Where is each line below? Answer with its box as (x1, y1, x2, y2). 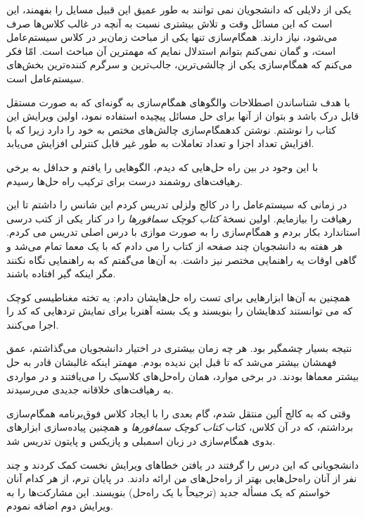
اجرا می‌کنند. (6, 317, 59, 331)
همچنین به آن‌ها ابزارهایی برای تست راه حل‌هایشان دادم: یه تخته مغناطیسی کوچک (6, 289, 350, 304)
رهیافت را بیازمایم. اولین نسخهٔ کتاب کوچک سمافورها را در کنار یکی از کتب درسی (6, 210, 352, 225)
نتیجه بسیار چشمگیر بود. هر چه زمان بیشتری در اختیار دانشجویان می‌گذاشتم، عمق (6, 341, 352, 355)
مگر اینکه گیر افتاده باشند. (6, 266, 116, 281)
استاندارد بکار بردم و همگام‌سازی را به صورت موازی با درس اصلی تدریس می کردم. (6, 225, 361, 239)
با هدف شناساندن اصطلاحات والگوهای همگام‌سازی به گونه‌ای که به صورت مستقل (6, 94, 350, 109)
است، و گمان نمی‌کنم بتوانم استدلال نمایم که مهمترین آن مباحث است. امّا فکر (6, 43, 336, 58)
